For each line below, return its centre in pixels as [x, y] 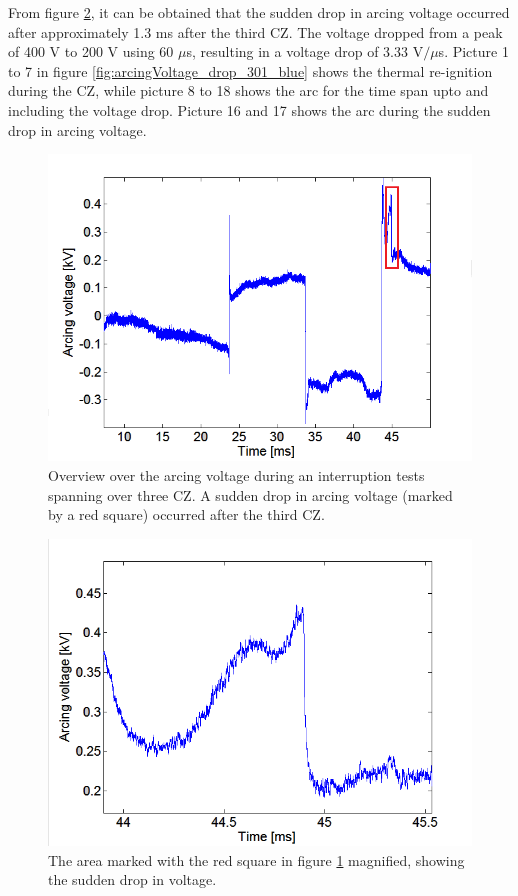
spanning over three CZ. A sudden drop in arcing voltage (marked [250, 494]
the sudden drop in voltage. [132, 879]
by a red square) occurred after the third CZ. [186, 514]
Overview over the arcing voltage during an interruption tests [236, 474]
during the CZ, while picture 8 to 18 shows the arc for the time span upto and [248, 90]
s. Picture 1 [473, 51]
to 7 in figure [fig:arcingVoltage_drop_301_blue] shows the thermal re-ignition [250, 70]
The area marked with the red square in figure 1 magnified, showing [256, 859]
